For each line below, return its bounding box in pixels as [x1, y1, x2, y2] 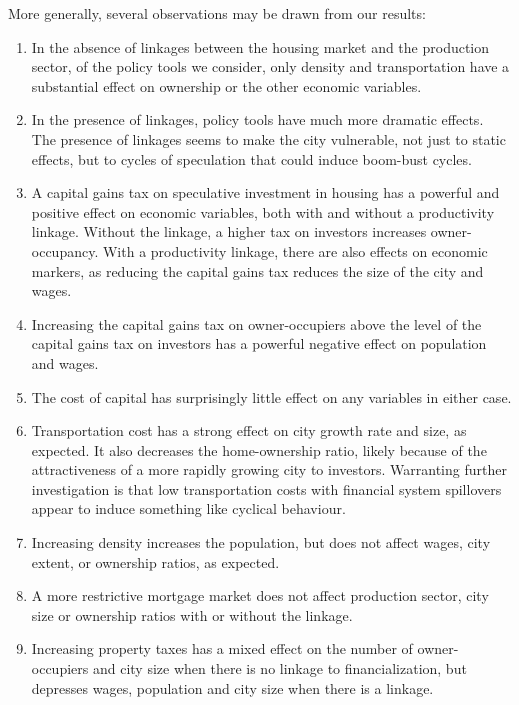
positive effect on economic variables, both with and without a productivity [31, 201, 495, 222]
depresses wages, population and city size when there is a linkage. [31, 677, 434, 698]
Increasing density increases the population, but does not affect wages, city [31, 532, 491, 553]
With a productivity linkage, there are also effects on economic [102, 240, 488, 261]
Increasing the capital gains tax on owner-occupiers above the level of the [31, 313, 482, 334]
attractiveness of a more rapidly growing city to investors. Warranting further [31, 459, 507, 480]
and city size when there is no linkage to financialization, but [92, 658, 467, 679]
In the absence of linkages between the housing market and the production [31, 36, 490, 57]
